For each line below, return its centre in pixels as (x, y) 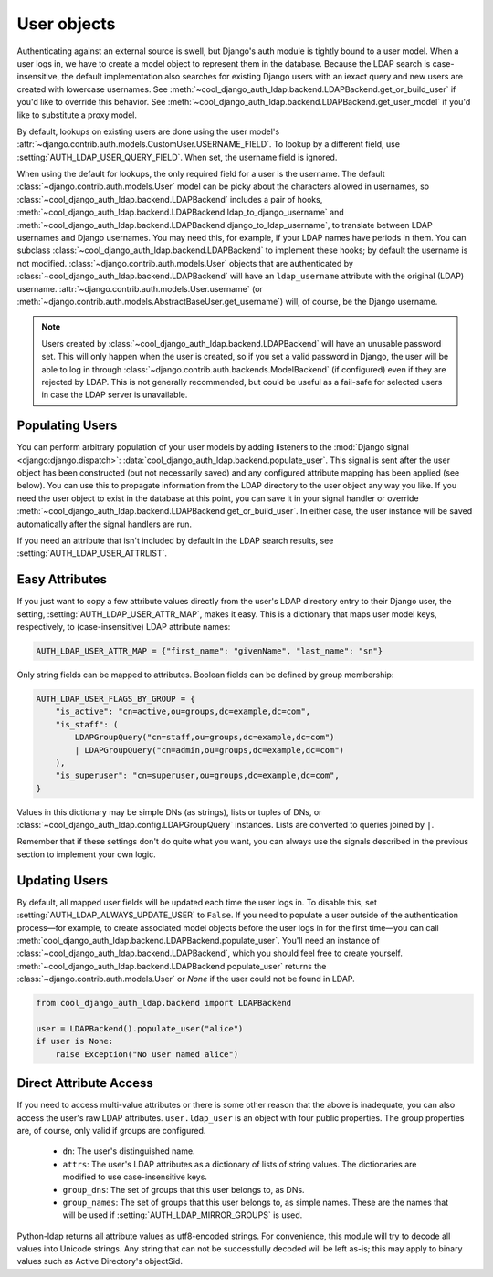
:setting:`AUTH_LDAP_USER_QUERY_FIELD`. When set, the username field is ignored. (177, 157)
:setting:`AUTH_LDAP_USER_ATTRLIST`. (92, 553)
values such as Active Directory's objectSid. (100, 1261)
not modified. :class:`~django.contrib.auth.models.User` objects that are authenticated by (185, 263)
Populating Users (67, 426)
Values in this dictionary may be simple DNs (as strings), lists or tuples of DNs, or (169, 811)
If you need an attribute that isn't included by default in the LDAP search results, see (175, 540)
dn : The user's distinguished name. (129, 1151)
